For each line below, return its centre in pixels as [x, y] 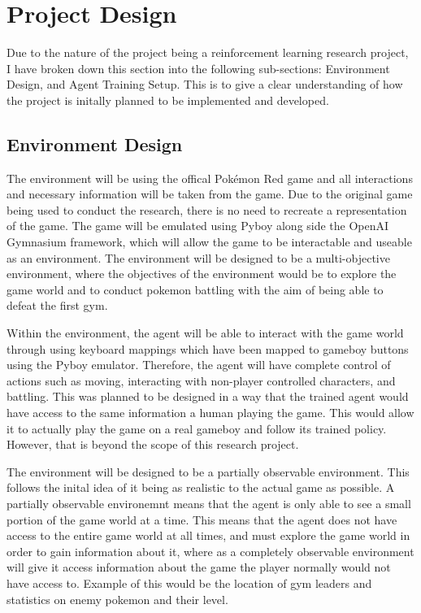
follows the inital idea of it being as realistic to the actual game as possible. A [201, 487]
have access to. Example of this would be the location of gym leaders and [189, 583]
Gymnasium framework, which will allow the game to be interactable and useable [209, 242]
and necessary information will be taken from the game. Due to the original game [210, 194]
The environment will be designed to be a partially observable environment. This [208, 471]
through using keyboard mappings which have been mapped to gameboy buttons [208, 348]
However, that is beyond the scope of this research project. [153, 444]
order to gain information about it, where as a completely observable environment [210, 551]
